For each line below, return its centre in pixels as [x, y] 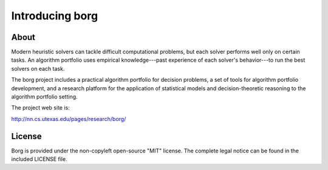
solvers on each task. [38, 68]
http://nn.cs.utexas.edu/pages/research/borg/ [69, 119]
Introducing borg [55, 16]
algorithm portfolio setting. [45, 97]
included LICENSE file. [39, 159]
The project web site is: [40, 108]
